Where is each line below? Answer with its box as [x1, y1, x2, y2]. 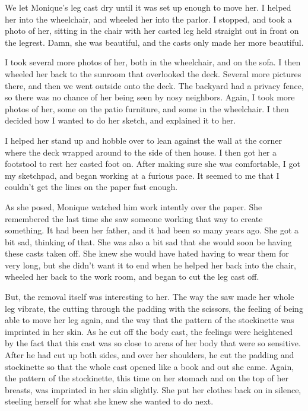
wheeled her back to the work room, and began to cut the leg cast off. [5, 270, 259, 283]
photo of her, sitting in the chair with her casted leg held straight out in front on [5, 24, 299, 37]
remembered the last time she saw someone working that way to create [5, 212, 263, 225]
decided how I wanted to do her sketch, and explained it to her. [5, 114, 236, 127]
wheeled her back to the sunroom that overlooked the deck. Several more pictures [5, 67, 301, 80]
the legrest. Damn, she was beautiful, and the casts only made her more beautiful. [5, 36, 304, 48]
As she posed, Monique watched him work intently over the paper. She [5, 200, 262, 213]
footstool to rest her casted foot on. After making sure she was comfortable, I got [5, 157, 301, 170]
